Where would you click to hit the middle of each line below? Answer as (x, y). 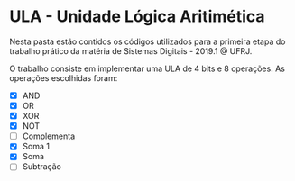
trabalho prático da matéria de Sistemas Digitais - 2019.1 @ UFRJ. (131, 50)
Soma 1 (36, 147)
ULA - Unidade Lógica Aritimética (137, 17)
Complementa (48, 136)
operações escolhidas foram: (64, 77)
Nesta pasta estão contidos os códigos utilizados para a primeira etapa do (147, 41)
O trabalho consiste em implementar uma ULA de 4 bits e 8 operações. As (147, 68)
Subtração (41, 167)
